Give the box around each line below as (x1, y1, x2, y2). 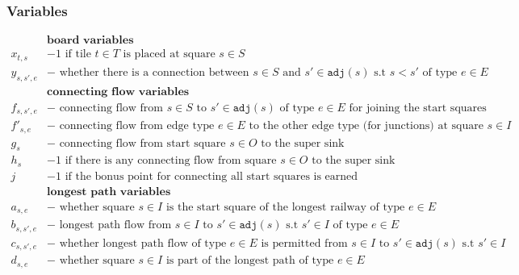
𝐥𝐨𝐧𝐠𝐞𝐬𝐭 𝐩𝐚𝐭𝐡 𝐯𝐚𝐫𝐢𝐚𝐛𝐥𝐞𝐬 (47, 185, 171, 198)
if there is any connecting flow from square (65, 155, 277, 167)
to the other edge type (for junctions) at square (249, 120, 483, 132)
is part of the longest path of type (165, 255, 334, 267)
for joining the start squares (349, 102, 487, 114)
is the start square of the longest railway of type (165, 201, 405, 213)
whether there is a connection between (59, 66, 249, 78)
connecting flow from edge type (59, 120, 215, 132)
